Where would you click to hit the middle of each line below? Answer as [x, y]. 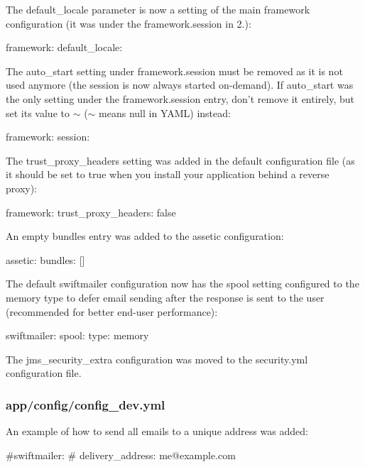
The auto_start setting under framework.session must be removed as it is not [174, 71]
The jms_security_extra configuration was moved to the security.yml [157, 359]
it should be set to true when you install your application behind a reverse [168, 174]
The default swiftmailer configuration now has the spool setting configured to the [182, 284]
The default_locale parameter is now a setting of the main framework [158, 9]
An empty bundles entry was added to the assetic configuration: [145, 236]
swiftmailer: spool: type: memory [77, 335]
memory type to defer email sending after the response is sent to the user [165, 297]
